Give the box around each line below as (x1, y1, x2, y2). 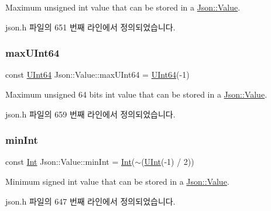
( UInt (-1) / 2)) (141, 155, 194, 168)
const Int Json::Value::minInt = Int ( (5, 155, 135, 168)
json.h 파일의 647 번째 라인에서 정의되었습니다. (5, 195, 176, 207)
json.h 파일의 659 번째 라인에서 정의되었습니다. (5, 108, 176, 120)
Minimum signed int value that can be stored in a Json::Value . (5, 175, 229, 187)
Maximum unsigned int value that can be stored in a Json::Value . (5, 1, 241, 13)
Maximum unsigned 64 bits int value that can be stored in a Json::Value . (5, 88, 267, 100)
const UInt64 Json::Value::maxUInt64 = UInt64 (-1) (5, 68, 190, 81)
